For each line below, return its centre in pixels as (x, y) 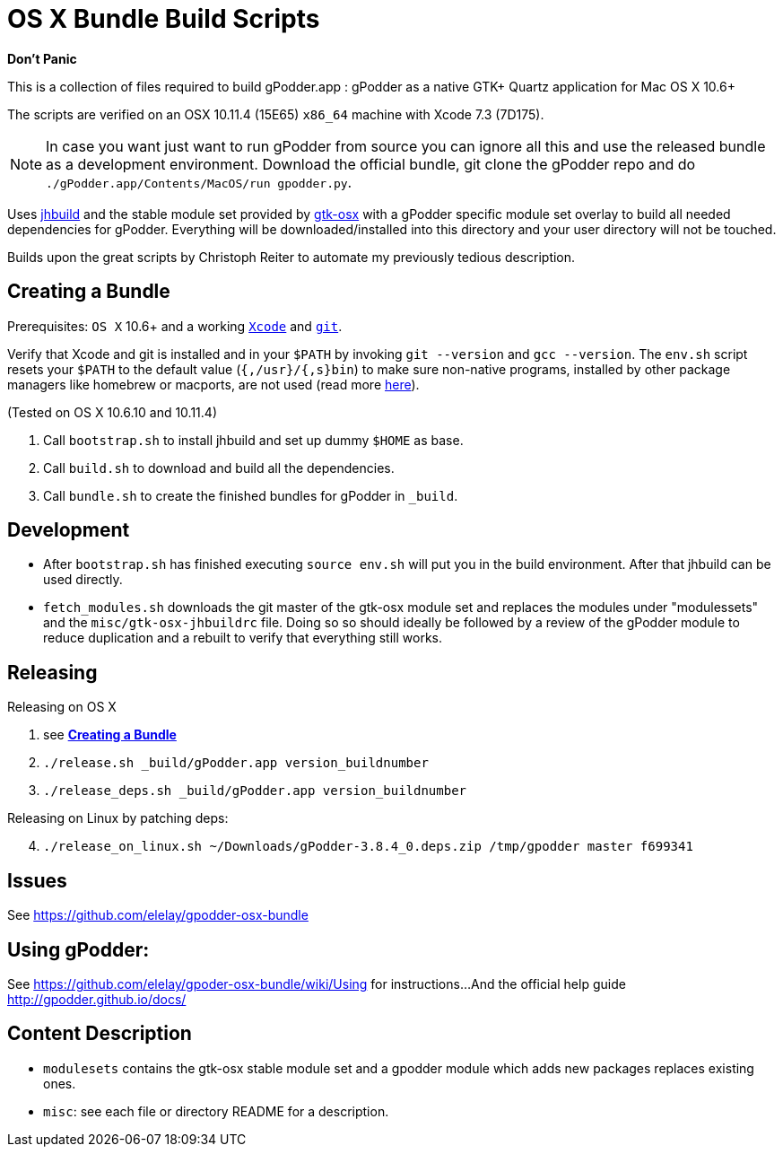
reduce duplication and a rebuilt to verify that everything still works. (243, 638)
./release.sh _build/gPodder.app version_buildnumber (236, 763)
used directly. (83, 580)
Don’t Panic (42, 58)
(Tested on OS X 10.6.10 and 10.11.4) (112, 412)
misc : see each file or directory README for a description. (216, 1111)
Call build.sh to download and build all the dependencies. (219, 468)
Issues (37, 880)
